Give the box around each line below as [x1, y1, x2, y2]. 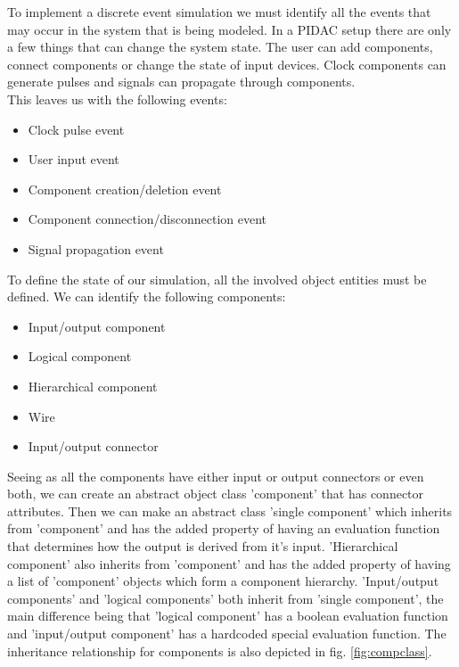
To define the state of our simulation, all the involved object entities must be [7, 269, 427, 288]
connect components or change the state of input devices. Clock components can [7, 54, 447, 73]
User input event [28, 150, 119, 169]
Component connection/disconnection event [28, 210, 267, 228]
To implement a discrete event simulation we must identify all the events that [7, 3, 431, 21]
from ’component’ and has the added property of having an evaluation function [7, 519, 440, 538]
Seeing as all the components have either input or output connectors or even [7, 466, 424, 485]
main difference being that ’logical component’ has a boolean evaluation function [7, 606, 448, 625]
